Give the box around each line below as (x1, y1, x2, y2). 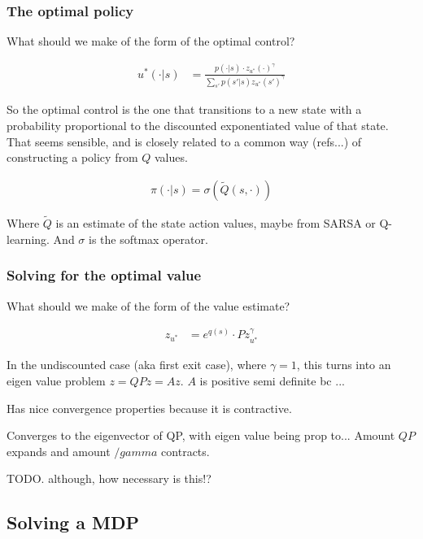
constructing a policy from (7, 149, 138, 166)
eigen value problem (7, 372, 106, 389)
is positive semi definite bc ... (199, 372, 345, 389)
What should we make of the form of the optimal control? (7, 33, 295, 50)
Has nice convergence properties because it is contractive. (7, 399, 292, 416)
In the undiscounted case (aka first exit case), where (7, 356, 267, 373)
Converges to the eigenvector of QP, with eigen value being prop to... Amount (7, 427, 395, 444)
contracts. (161, 442, 210, 459)
